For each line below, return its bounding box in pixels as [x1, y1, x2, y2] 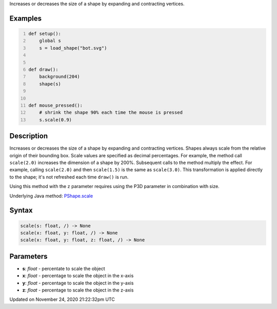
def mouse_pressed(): [28, 102, 83, 108]
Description [9, 132, 48, 140]
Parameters [9, 252, 48, 261]
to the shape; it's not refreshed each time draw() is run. [9, 174, 129, 180]
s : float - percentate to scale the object [22, 265, 105, 272]
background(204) [39, 74, 81, 79]
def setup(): [28, 31, 62, 36]
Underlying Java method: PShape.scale [9, 193, 93, 199]
